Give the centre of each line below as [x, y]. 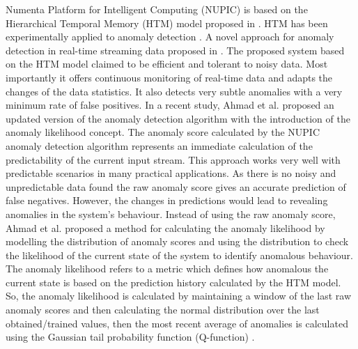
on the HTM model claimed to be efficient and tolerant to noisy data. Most [167, 64]
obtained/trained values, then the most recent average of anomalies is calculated [177, 323]
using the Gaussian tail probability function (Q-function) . [130, 337]
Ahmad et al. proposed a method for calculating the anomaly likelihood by [165, 227]
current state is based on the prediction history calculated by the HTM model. [173, 282]
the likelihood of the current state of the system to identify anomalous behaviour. [179, 255]
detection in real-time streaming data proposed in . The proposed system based [175, 50]
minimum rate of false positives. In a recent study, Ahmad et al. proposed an [170, 105]
